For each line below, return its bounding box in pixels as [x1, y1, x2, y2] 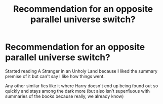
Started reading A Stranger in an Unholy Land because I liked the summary [5, 68, 158, 74]
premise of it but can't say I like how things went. [5, 73, 105, 79]
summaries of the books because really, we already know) [5, 93, 124, 99]
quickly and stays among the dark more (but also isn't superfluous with [5, 88, 150, 94]
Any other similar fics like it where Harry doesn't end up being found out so [5, 82, 158, 89]
